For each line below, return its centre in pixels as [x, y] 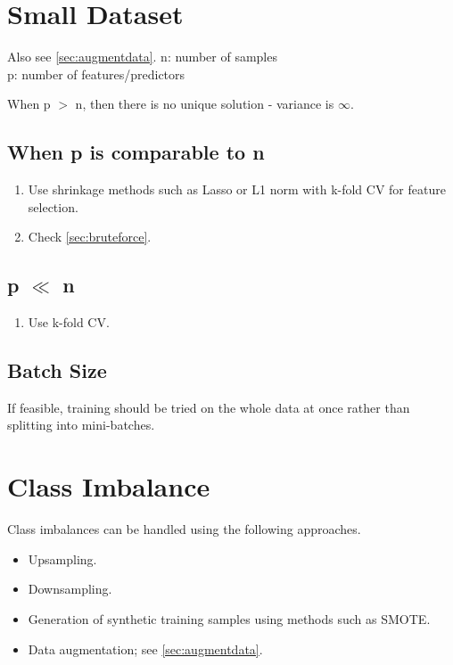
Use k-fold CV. [69, 322]
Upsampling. [62, 558]
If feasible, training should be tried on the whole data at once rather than [209, 407]
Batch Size [57, 370]
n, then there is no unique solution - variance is [205, 104]
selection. [53, 206]
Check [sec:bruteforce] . [90, 237]
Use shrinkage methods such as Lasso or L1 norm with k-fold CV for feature [237, 189]
